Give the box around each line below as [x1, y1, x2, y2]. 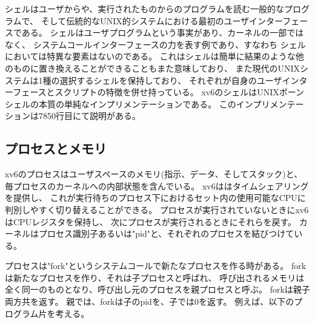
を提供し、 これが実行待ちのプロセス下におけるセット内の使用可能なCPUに [5, 191, 306, 204]
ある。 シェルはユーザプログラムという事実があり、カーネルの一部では [21, 26, 304, 39]
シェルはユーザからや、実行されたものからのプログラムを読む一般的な [5, 2, 284, 15]
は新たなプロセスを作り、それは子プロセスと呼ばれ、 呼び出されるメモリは [5, 271, 305, 284]
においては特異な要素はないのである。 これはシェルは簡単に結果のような [5, 50, 296, 63]
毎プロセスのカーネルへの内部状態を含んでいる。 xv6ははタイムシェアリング [5, 179, 309, 192]
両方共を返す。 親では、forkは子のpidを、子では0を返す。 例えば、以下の [5, 295, 294, 308]
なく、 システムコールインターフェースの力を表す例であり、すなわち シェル [5, 38, 306, 50]
